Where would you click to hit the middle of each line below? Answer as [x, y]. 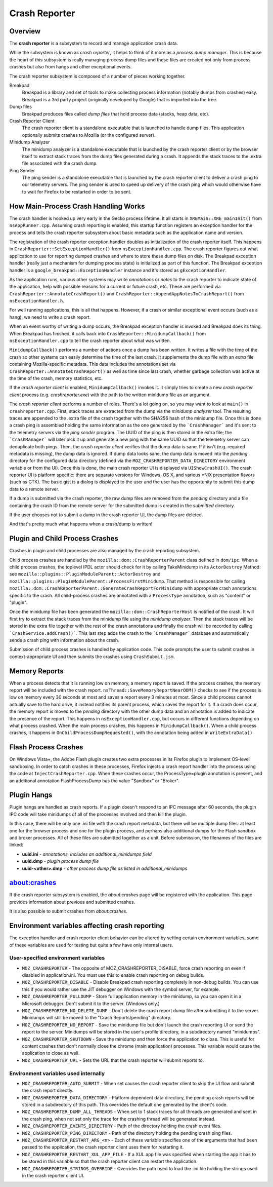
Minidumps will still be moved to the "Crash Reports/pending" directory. [97, 1018]
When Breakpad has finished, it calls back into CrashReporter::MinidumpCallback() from [108, 333]
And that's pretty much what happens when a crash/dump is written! [81, 524]
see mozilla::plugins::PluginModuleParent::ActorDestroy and [85, 574]
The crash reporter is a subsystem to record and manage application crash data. [94, 44]
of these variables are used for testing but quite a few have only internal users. [91, 945]
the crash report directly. [48, 1090]
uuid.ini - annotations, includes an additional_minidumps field [87, 854]
